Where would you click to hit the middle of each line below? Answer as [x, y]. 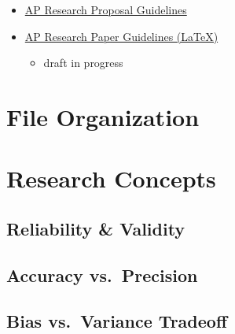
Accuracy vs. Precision [102, 275]
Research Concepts [111, 178]
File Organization [103, 116]
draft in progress [83, 63]
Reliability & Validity [96, 228]
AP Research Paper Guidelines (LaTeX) [121, 36]
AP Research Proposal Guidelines [106, 9]
